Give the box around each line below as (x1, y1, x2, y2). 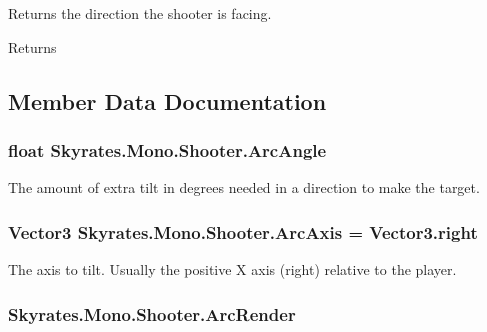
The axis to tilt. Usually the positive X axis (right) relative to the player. (8, 259, 457, 279)
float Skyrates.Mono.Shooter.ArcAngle (8, 137, 327, 162)
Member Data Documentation (8, 85, 327, 116)
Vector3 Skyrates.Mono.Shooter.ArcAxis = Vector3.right (8, 219, 478, 244)
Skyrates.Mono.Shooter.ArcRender (8, 301, 296, 326)
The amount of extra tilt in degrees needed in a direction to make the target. (8, 177, 480, 198)
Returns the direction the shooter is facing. (8, 3, 272, 23)
